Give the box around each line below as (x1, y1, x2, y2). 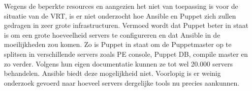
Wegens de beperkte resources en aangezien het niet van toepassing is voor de (4, 1, 238, 11)
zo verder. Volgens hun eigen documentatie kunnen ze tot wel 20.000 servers (4, 58, 233, 68)
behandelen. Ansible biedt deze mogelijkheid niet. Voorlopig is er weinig (4, 68, 221, 78)
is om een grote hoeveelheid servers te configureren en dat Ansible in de (4, 29, 220, 40)
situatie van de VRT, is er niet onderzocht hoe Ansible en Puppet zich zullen (4, 10, 236, 21)
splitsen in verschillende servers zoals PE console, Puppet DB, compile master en (4, 48, 248, 59)
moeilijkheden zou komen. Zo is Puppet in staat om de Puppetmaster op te (4, 39, 232, 49)
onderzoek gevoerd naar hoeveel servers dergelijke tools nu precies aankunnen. (4, 77, 240, 88)
